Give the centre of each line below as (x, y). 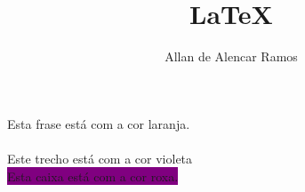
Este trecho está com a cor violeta (100, 158)
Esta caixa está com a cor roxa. (93, 176)
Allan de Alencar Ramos (231, 56)
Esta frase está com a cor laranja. (99, 123)
